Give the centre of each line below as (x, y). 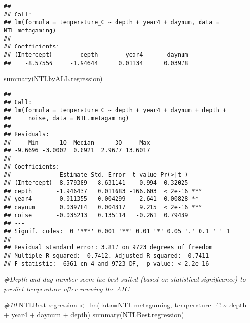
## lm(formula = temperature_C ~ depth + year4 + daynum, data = (112, 23)
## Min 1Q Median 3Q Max (77, 142)
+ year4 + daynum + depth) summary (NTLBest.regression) (94, 315)
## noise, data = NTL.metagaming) (67, 118)
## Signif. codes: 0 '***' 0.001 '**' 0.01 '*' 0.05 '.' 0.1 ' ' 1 (117, 231)
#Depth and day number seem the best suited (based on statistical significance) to (125, 279)
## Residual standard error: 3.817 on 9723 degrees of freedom (108, 248)
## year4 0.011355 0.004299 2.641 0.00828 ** (101, 199)
